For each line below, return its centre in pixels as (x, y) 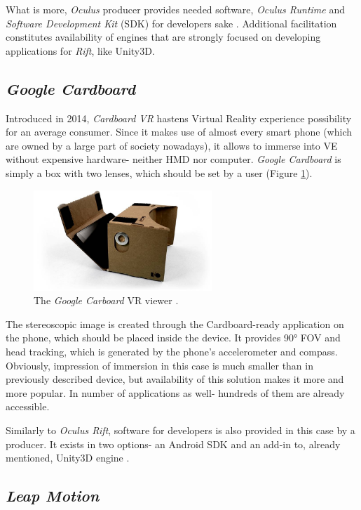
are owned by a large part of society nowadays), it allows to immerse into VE (172, 145)
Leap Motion (53, 496)
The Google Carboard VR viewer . (106, 300)
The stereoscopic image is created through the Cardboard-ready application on (175, 323)
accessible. (28, 406)
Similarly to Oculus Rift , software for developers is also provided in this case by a (180, 430)
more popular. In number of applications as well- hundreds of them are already (175, 392)
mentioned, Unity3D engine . (68, 458)
